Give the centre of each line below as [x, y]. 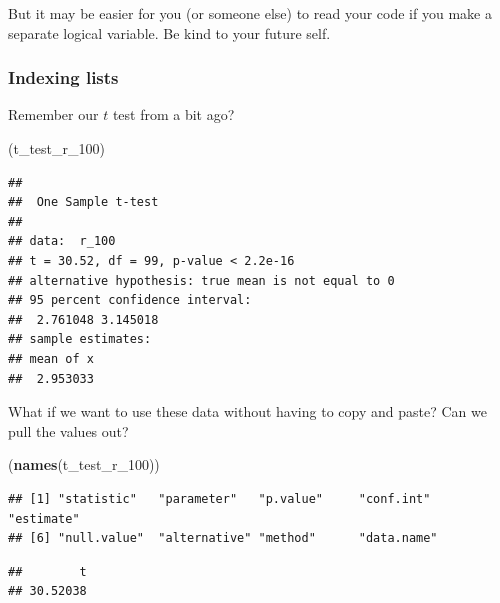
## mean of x [51, 358]
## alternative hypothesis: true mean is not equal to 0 [201, 280]
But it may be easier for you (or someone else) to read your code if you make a [250, 13]
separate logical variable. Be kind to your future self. [169, 32]
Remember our [53, 114]
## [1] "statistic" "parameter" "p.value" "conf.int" [219, 498]
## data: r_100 [62, 241]
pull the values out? [68, 430]
